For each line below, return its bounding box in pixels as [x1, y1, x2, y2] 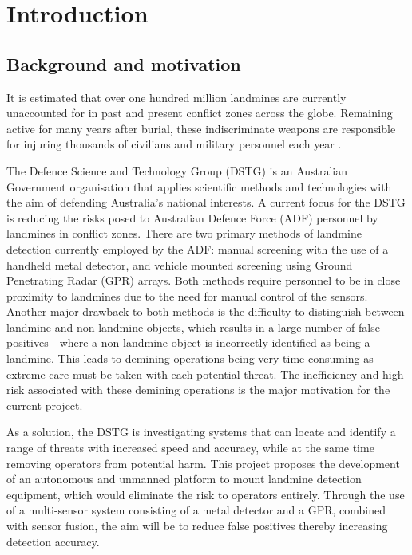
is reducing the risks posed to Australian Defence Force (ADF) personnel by [6, 209, 378, 226]
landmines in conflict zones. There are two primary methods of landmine [6, 225, 362, 242]
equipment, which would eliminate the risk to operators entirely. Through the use [6, 486, 405, 502]
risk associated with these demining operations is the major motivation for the [6, 381, 390, 398]
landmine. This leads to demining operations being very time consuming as [6, 350, 374, 367]
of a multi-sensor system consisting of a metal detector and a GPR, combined [6, 502, 386, 518]
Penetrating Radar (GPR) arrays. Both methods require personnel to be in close [6, 272, 401, 289]
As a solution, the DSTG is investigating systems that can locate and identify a [6, 423, 396, 440]
